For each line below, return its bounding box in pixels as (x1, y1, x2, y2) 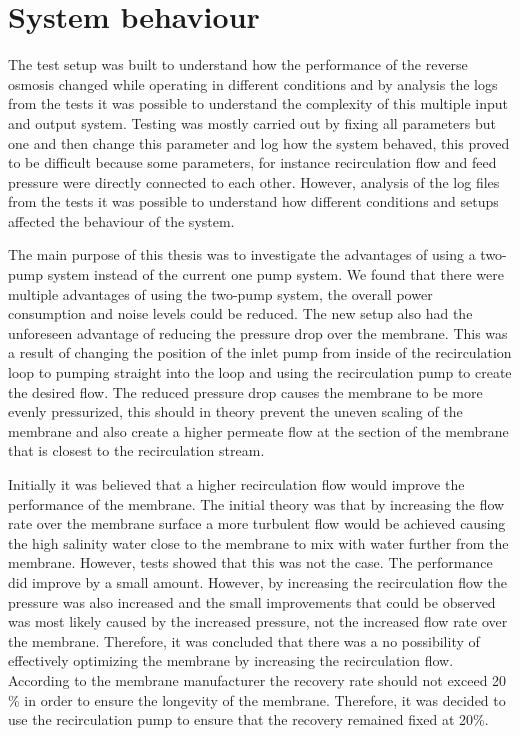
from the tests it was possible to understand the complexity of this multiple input (8, 93, 508, 114)
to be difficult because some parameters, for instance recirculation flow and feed (8, 152, 497, 173)
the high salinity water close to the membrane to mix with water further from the (8, 532, 509, 553)
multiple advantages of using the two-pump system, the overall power (8, 283, 433, 304)
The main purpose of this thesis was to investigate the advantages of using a (8, 244, 476, 265)
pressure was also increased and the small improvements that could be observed (8, 591, 496, 612)
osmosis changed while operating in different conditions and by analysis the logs (8, 73, 498, 94)
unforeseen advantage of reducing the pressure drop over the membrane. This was (8, 322, 508, 343)
